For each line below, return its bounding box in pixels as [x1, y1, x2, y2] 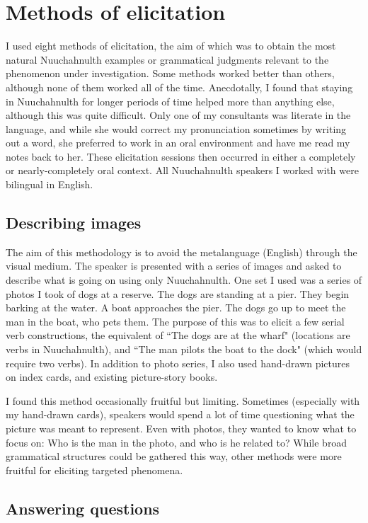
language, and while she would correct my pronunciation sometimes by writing [6, 121, 347, 136]
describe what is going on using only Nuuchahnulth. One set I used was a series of [6, 272, 362, 287]
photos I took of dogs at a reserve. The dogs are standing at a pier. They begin [6, 286, 350, 301]
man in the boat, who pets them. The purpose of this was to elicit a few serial [6, 314, 345, 328]
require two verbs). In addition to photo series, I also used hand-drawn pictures [6, 355, 350, 370]
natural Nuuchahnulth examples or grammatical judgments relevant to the [6, 52, 329, 67]
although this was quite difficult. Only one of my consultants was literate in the [6, 108, 351, 122]
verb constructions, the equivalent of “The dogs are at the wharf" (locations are [6, 328, 350, 343]
